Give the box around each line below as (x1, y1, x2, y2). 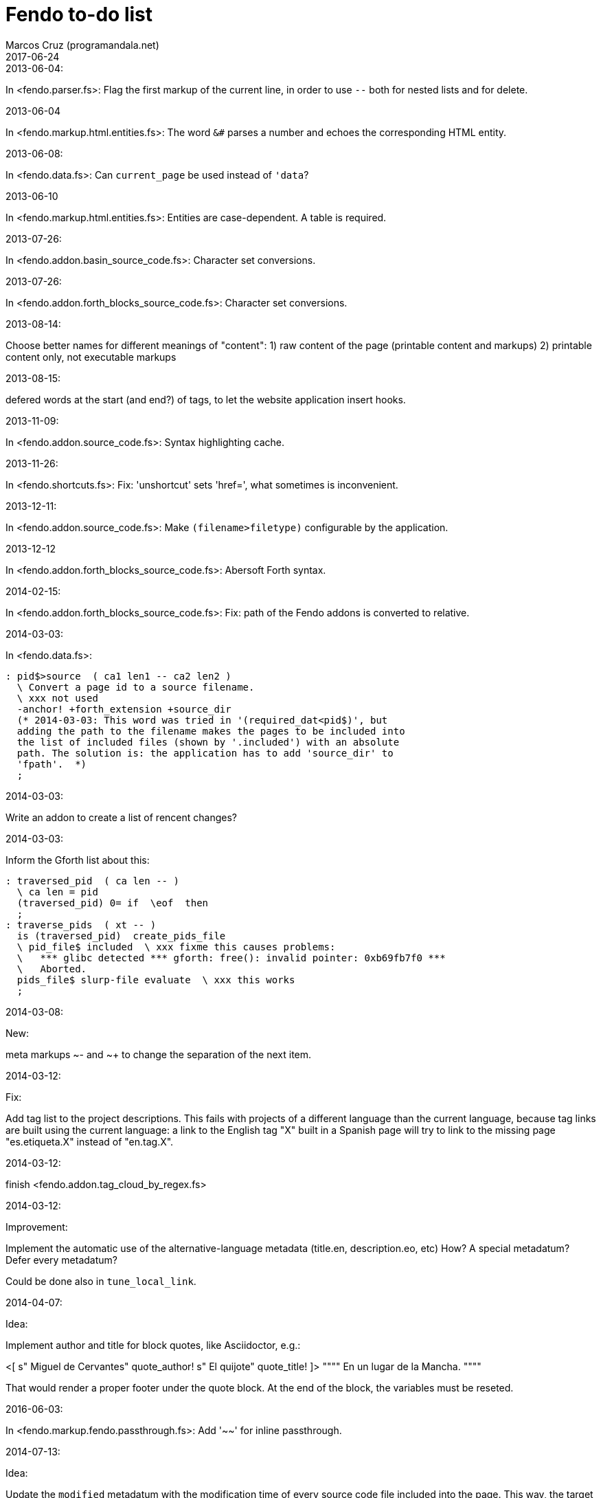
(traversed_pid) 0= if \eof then (16, 897, 209, 908)
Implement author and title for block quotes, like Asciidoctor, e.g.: (5, 1339, 301, 1351)
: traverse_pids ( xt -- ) (5, 919, 157, 930)
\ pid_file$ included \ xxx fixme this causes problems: (16, 941, 336, 952)
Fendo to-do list (5, 3, 153, 26)
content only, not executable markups (5, 350, 177, 363)
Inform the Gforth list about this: (5, 853, 150, 866)
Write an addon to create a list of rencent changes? (5, 811, 237, 823)
